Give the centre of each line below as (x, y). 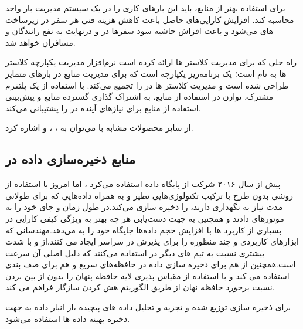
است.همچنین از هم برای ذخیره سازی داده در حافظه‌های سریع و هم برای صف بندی (151, 264)
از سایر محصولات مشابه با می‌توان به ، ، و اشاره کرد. (99, 128)
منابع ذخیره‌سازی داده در (70, 159)
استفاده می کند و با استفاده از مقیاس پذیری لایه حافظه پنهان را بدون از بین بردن (147, 275)
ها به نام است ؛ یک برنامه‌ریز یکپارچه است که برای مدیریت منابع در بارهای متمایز (146, 73)
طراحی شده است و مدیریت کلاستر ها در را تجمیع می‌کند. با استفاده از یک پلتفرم (147, 85)
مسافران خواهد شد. (40, 42)
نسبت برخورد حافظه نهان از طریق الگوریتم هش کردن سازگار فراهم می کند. (140, 287)
